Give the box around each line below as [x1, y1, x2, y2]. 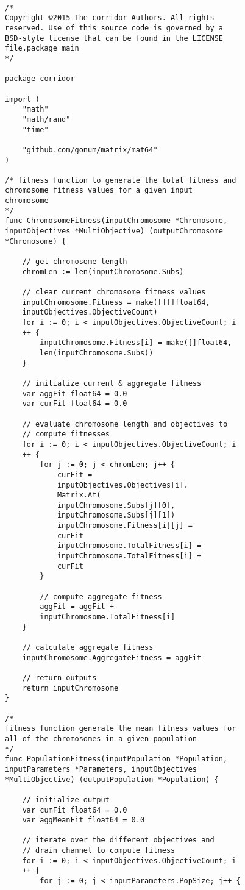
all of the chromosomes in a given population [5, 734, 197, 743]
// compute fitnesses [22, 430, 110, 439]
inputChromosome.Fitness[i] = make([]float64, [40, 338, 232, 347]
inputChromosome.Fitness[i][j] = [57, 521, 193, 530]
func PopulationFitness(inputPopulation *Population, [5, 755, 228, 764]
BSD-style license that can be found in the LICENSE [5, 34, 223, 43]
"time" [22, 125, 49, 134]
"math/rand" [22, 115, 71, 124]
